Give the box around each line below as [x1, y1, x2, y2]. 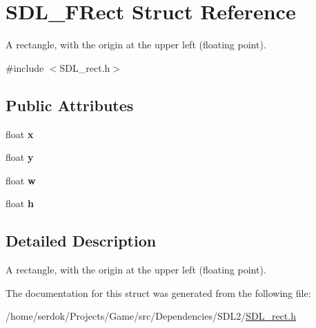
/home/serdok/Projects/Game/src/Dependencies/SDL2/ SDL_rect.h [6, 309, 296, 323]
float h [6, 196, 34, 211]
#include [6, 60, 44, 75]
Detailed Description [6, 230, 157, 251]
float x [6, 126, 34, 141]
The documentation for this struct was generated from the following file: [6, 285, 311, 300]
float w [6, 173, 36, 187]
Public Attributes [6, 94, 134, 115]
